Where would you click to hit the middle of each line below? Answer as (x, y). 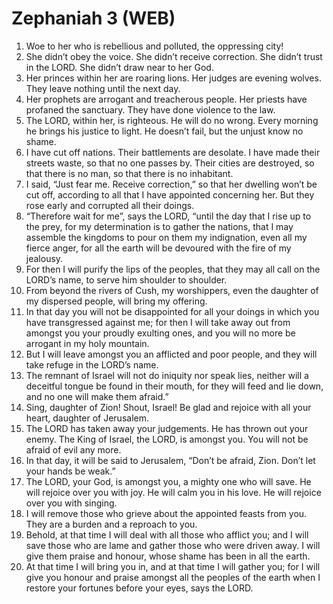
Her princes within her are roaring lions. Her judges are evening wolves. (173, 78)
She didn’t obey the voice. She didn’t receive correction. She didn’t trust (174, 56)
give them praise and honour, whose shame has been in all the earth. (168, 556)
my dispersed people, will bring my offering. (116, 301)
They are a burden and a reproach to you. (111, 524)
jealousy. (44, 258)
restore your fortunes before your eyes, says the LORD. (139, 588)
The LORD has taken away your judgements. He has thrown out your (167, 428)
